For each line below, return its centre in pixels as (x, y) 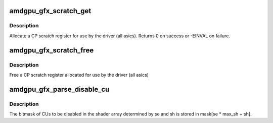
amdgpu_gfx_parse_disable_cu (59, 89)
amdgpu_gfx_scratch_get (50, 11)
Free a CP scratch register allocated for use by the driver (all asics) (79, 75)
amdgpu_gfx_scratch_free (52, 50)
